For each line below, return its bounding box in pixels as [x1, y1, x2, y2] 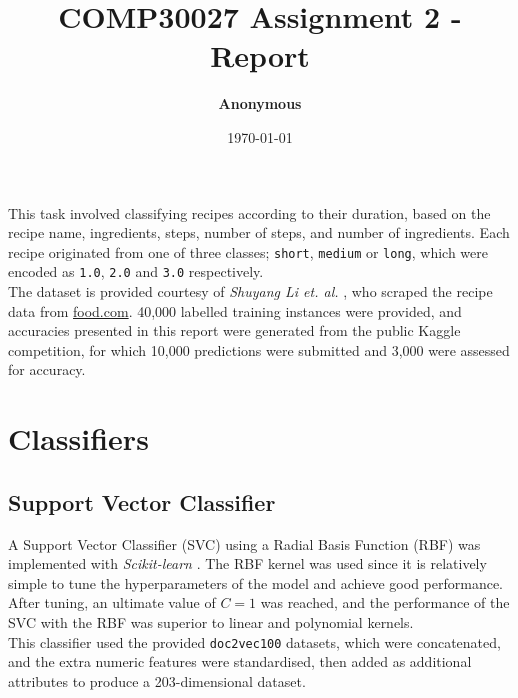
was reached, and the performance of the [260, 592, 510, 613]
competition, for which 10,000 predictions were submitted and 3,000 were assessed [8, 339, 510, 360]
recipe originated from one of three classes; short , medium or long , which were [8, 241, 488, 262]
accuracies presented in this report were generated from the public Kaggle [8, 320, 461, 341]
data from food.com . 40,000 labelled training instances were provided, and [8, 300, 462, 321]
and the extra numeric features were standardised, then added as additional [8, 651, 472, 672]
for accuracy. [8, 359, 86, 380]
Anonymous [218, 93, 302, 114]
